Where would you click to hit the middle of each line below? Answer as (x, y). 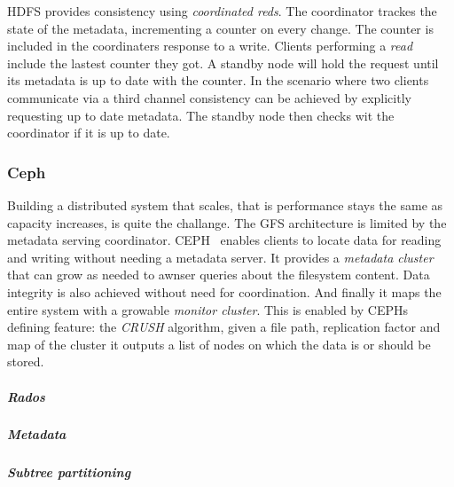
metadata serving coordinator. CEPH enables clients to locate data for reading (224, 240)
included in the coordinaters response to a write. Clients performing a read (210, 46)
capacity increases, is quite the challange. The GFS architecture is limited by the (227, 222)
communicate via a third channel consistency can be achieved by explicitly (209, 97)
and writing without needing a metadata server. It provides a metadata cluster (220, 257)
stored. (26, 361)
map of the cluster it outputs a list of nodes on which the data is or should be (219, 344)
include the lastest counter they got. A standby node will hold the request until (223, 63)
